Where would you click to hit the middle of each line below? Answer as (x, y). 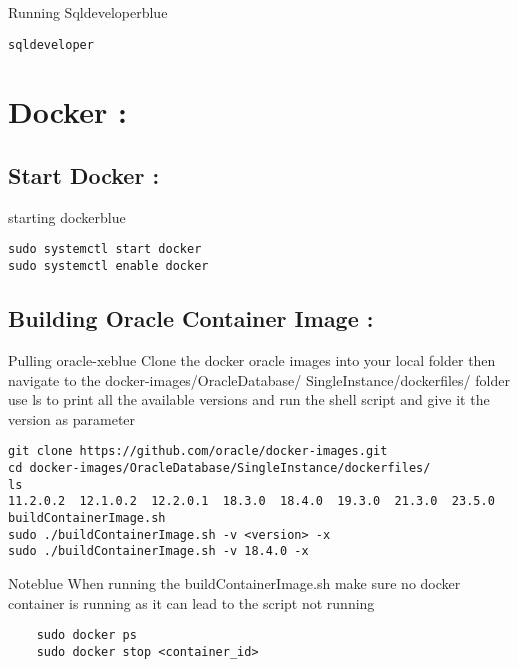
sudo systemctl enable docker (108, 266)
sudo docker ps (86, 635)
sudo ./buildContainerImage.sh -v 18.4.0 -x (158, 551)
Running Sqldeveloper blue (88, 12)
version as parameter (72, 418)
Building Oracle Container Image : (191, 318)
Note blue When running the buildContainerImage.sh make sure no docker (234, 582)
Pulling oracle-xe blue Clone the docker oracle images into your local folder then (252, 359)
